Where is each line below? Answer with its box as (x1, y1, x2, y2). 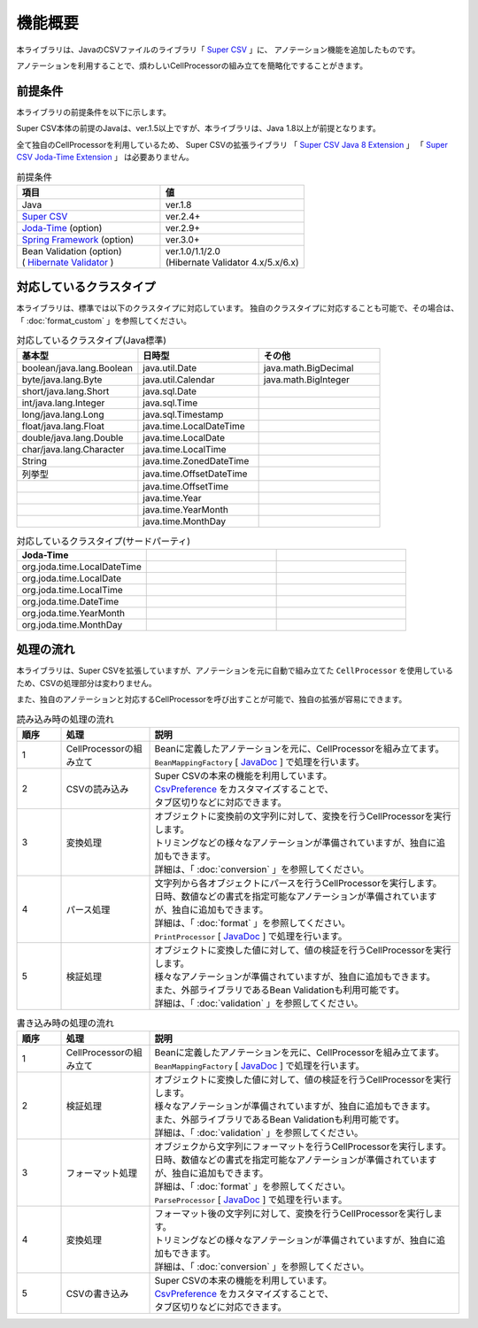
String (21, 455, 48, 467)
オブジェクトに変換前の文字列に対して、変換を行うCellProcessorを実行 (154, 810, 451, 822)
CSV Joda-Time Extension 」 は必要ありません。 (16, 151, 194, 163)
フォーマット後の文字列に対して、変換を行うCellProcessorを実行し (154, 1208, 434, 1220)
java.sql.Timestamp (143, 408, 224, 421)
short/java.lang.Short (21, 385, 110, 398)
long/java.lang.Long (21, 408, 105, 421)
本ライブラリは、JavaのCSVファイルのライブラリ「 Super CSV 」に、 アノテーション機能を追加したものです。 (16, 44, 420, 55)
